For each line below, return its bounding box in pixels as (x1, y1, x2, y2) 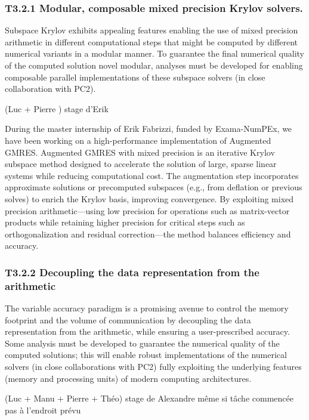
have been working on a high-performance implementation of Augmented (5, 134, 271, 146)
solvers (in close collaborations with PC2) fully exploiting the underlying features (5, 360, 302, 373)
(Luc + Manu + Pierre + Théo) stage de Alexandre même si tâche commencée (5, 392, 293, 404)
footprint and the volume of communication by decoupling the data (5, 313, 251, 326)
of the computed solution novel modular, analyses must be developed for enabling (5, 59, 303, 71)
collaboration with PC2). (5, 82, 96, 95)
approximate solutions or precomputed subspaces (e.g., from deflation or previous (5, 181, 302, 193)
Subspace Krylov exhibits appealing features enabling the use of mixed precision (5, 24, 298, 36)
